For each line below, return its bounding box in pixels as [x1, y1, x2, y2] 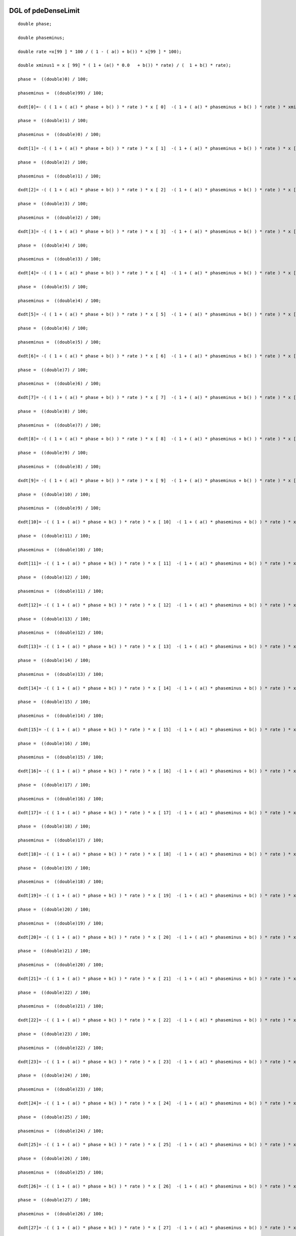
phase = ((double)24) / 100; [18, 1073, 91, 1078]
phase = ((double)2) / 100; [18, 159, 88, 165]
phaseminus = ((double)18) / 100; [18, 879, 104, 884]
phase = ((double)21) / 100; [18, 948, 91, 954]
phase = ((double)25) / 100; [18, 1114, 91, 1120]
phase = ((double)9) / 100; [18, 450, 88, 456]
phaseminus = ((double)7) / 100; [18, 422, 101, 428]
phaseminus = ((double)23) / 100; [18, 1087, 104, 1092]
